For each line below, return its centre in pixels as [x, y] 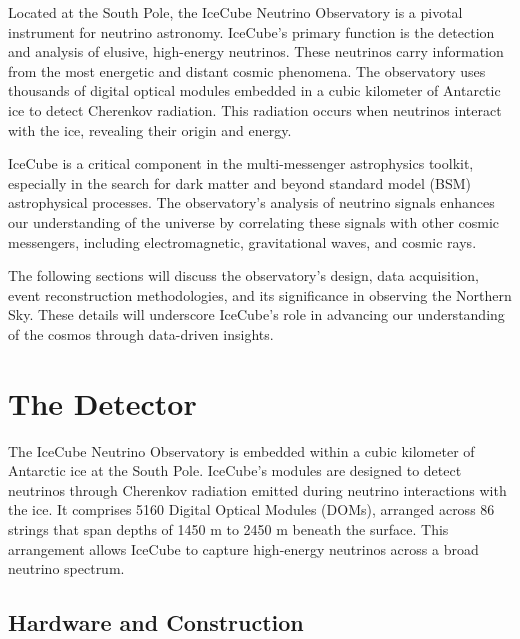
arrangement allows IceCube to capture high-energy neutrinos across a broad [243, 548]
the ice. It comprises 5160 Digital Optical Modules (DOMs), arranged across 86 [251, 509]
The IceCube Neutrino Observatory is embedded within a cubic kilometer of [241, 450]
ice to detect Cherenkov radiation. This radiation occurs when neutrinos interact [255, 109]
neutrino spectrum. [66, 568]
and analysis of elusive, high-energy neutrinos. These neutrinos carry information [256, 51]
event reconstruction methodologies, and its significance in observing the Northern [260, 294]
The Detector [102, 402]
